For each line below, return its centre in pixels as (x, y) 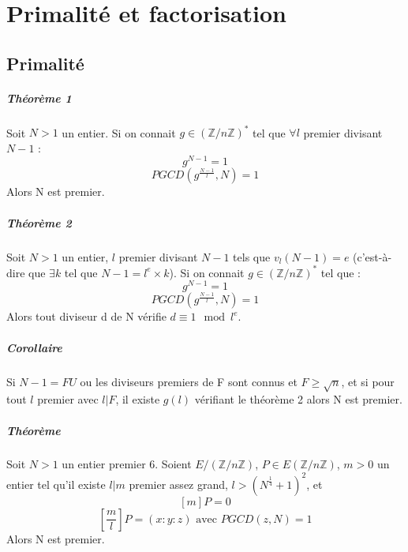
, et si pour (368, 381)
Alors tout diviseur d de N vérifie (86, 316)
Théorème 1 (39, 98)
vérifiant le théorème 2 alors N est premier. (298, 399)
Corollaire (34, 347)
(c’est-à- (372, 256)
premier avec (68, 399)
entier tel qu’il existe (56, 484)
